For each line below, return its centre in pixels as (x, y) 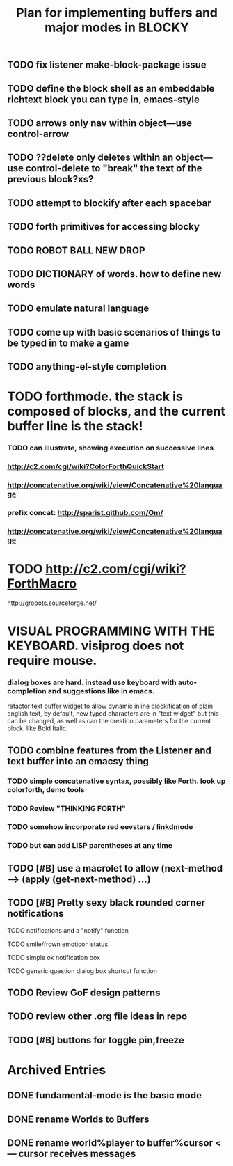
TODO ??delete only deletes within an (90, 158)
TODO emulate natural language (78, 309)
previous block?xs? (50, 179)
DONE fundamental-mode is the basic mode (104, 1095)
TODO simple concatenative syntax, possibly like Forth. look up (116, 781)
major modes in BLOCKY (117, 27)
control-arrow (38, 134)
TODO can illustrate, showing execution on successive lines (111, 448)
